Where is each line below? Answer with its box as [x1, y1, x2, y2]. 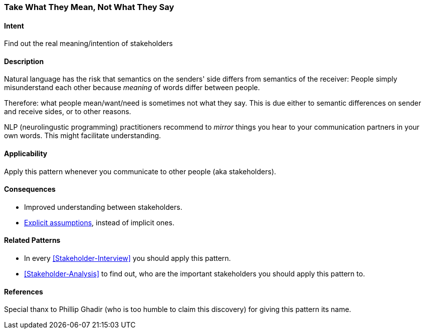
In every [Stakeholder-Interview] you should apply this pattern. [24, 254, 231, 263]
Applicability [4, 149, 48, 158]
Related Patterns [4, 236, 61, 245]
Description [4, 57, 44, 66]
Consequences [4, 185, 56, 194]
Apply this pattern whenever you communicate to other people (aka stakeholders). [4, 167, 276, 176]
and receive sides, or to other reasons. [4, 107, 131, 116]
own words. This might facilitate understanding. [4, 131, 161, 140]
